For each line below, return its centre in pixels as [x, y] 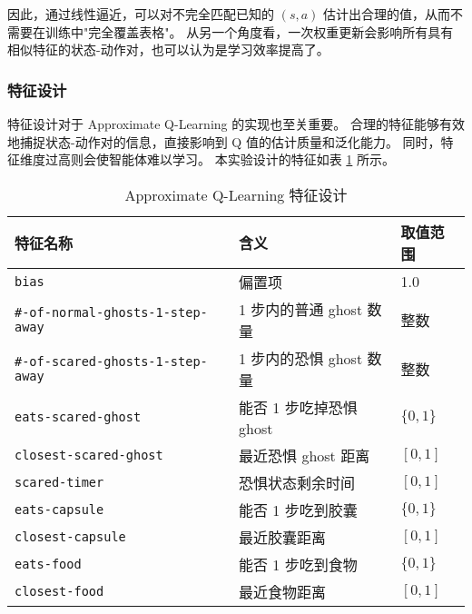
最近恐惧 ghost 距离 [305, 455]
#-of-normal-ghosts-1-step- [111, 312]
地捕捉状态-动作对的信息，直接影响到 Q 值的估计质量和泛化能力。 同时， [224, 141]
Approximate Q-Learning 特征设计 [236, 194]
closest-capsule [70, 536]
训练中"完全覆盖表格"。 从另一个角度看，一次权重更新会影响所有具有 [249, 31]
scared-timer [59, 482]
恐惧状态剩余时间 [297, 482]
